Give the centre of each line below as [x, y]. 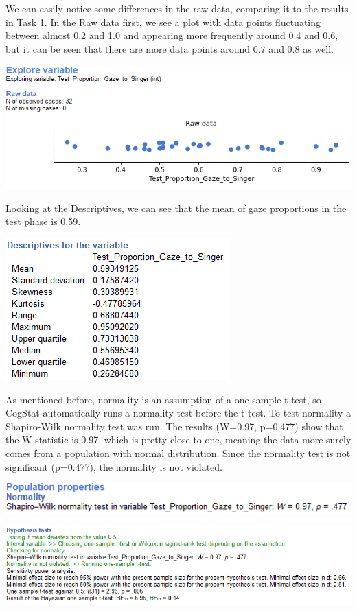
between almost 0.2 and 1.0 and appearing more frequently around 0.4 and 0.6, [172, 35]
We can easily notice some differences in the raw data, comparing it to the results [177, 8]
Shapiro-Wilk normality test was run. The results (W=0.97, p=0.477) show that [174, 426]
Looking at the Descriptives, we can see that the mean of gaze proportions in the [176, 208]
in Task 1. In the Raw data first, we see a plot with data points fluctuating [163, 22]
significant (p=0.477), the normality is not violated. [114, 466]
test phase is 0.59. [43, 221]
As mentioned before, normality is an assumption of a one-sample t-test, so [163, 399]
